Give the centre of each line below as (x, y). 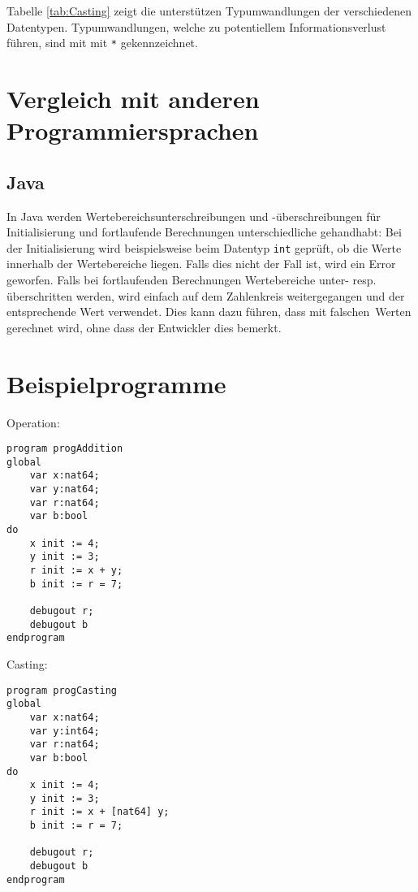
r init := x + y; (76, 571)
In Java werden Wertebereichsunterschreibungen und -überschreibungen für (194, 216)
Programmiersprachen (133, 130)
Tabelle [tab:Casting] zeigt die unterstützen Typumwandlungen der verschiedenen (209, 11)
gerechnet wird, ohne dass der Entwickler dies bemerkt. (144, 327)
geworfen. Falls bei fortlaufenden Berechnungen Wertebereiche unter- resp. (192, 280)
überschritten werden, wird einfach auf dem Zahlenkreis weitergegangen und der (206, 295)
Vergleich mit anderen (133, 99)
